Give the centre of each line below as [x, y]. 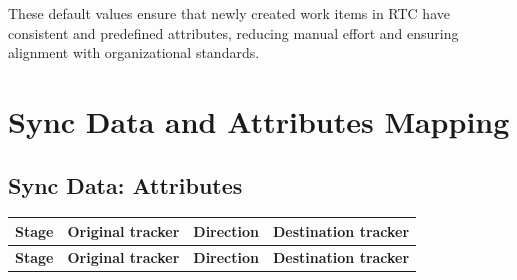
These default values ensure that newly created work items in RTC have [229, 13]
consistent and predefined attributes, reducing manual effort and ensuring [233, 32]
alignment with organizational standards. [134, 52]
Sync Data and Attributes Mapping [259, 120]
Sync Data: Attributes [125, 184]
